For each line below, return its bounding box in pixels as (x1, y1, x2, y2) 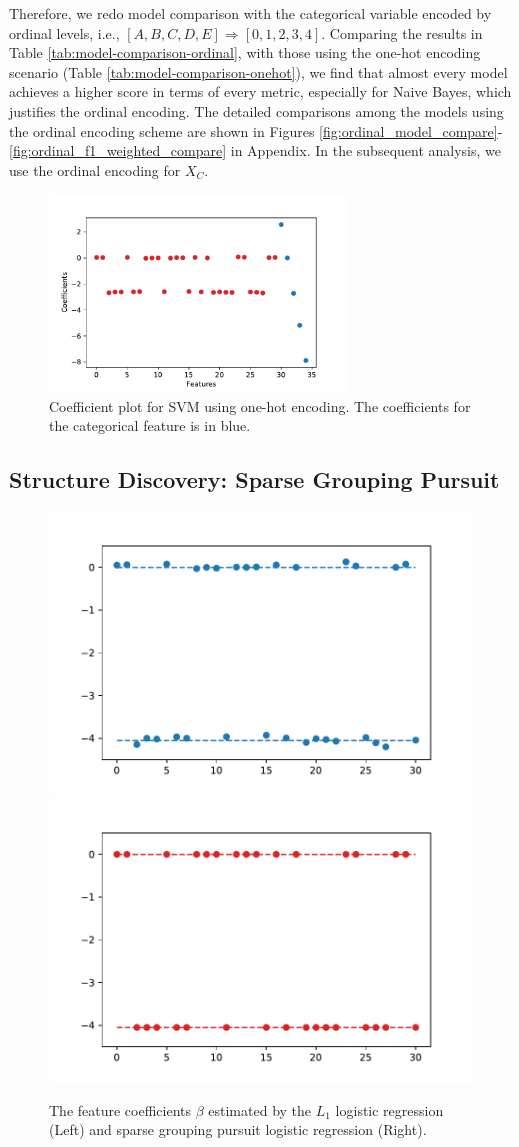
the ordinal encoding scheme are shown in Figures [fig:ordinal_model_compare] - (9, 120, 503, 141)
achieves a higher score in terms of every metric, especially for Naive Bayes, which (9, 81, 512, 102)
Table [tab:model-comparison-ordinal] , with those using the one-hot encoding (9, 42, 481, 63)
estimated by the (208, 1099, 312, 1120)
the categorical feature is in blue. (49, 415, 251, 436)
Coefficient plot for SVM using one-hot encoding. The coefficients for (49, 395, 471, 416)
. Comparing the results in (321, 22, 483, 43)
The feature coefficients (49, 1099, 192, 1120)
